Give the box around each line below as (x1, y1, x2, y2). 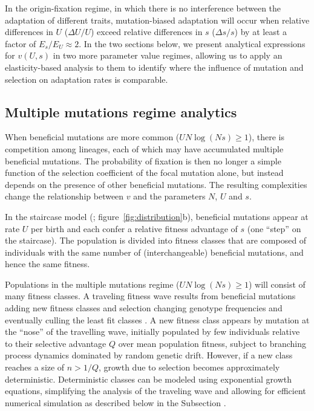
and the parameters (133, 190, 206, 202)
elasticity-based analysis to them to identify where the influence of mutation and (5, 60, 304, 73)
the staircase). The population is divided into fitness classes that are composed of (5, 234, 307, 247)
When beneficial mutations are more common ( (5, 131, 180, 143)
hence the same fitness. (5, 257, 90, 270)
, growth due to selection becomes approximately (98, 361, 280, 374)
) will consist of (249, 277, 306, 290)
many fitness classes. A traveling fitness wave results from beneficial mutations (5, 290, 296, 302)
